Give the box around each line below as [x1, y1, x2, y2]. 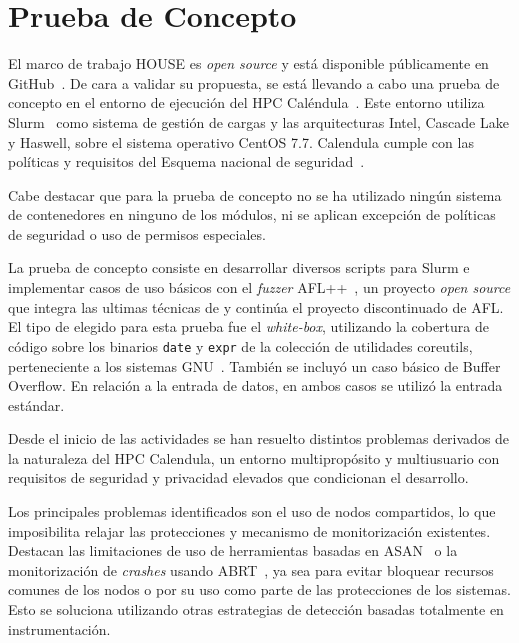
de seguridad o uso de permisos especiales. [8, 223, 266, 244]
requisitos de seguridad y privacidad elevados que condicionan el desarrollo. [8, 467, 469, 488]
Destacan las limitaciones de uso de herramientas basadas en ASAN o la [8, 540, 458, 561]
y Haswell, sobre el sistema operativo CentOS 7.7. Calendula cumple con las [8, 131, 474, 152]
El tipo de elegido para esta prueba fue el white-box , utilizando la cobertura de [8, 316, 489, 337]
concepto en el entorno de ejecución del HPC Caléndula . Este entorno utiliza [8, 92, 485, 113]
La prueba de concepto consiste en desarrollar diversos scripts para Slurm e [8, 257, 470, 278]
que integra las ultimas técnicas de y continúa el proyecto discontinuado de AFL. [8, 296, 504, 317]
